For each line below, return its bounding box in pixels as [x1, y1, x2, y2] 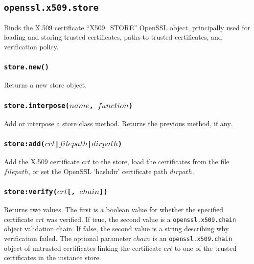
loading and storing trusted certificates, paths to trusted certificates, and [4, 32, 222, 42]
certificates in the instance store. [4, 252, 101, 263]
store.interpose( [4, 101, 69, 110]
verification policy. [4, 41, 59, 51]
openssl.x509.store [4, 2, 99, 13]
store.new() [4, 63, 49, 71]
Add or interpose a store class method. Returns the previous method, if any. [4, 118, 232, 128]
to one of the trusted [174, 242, 237, 253]
